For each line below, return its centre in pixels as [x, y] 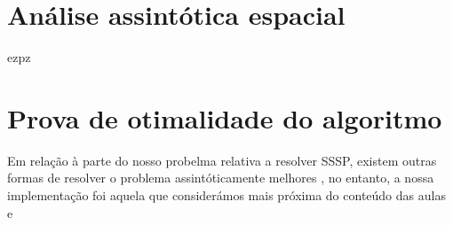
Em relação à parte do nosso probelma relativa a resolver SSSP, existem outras [222, 160]
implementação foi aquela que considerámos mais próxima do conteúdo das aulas [226, 195]
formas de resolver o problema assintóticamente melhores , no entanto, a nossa [221, 178]
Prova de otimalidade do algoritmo [225, 117]
